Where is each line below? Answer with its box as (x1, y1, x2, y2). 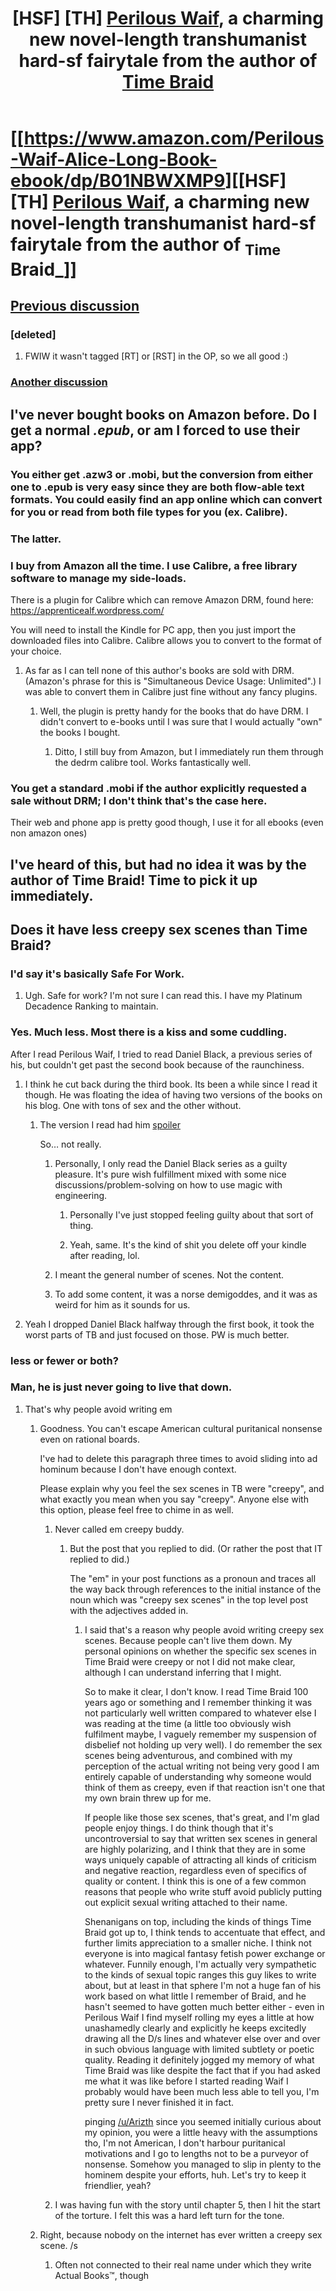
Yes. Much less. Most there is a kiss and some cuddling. (10, 1025, 288, 1039)
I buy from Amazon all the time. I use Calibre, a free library (10, 558, 298, 572)
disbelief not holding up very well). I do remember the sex (84, 1738, 323, 1751)
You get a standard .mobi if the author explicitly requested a (10, 781, 308, 795)
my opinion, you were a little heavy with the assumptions (84, 2126, 318, 2138)
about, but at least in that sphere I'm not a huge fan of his (84, 1979, 322, 1991)
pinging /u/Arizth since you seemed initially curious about (84, 2115, 322, 2127)
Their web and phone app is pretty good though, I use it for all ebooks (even (10, 817, 324, 829)
